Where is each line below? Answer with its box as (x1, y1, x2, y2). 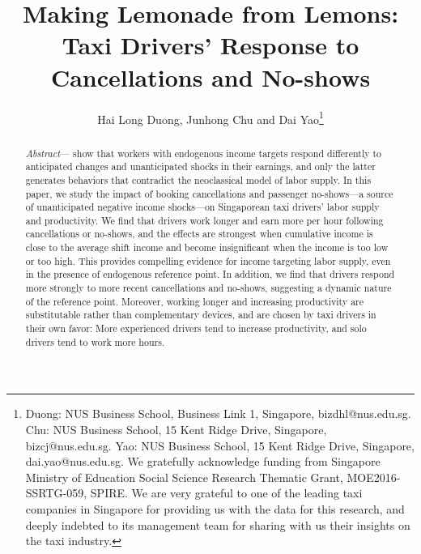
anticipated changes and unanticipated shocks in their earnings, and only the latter (25, 160, 376, 173)
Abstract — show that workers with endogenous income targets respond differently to (25, 146, 382, 160)
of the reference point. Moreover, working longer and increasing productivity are (25, 294, 364, 308)
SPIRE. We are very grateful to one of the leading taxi (90, 484, 363, 501)
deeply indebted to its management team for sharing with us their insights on (25, 516, 410, 533)
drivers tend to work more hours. (25, 335, 165, 348)
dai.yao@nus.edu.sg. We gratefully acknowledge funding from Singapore (25, 453, 381, 470)
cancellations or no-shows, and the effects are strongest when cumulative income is (25, 227, 373, 241)
